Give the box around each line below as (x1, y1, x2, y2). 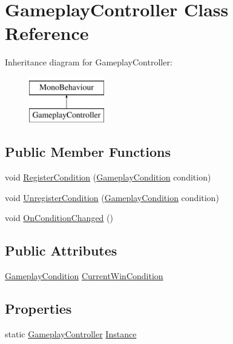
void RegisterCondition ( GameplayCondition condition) (5, 171, 211, 184)
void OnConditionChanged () (5, 211, 113, 224)
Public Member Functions (5, 142, 171, 161)
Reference (5, 21, 89, 45)
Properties (5, 299, 72, 318)
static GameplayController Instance (5, 328, 137, 340)
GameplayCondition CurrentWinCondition (5, 270, 163, 282)
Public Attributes (5, 241, 117, 260)
